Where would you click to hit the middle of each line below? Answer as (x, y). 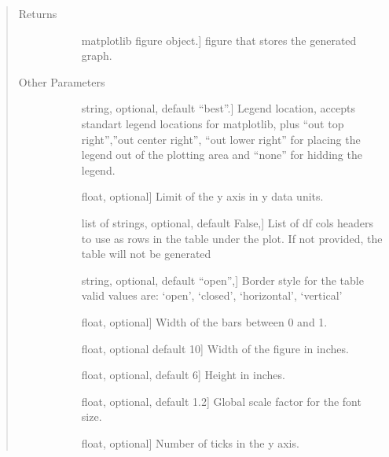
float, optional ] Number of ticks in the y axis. (190, 442)
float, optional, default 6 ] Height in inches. (183, 375)
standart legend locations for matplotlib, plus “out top (213, 123)
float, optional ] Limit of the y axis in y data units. (202, 196)
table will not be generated (146, 254)
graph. (97, 55)
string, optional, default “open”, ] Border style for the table (222, 280)
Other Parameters (62, 81)
